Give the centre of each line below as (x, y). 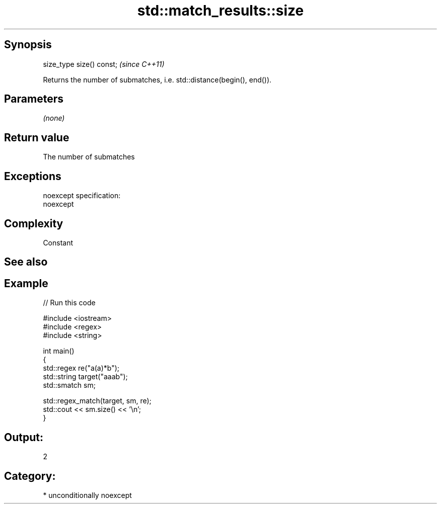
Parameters (34, 99)
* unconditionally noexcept (87, 495)
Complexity (34, 223)
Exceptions (33, 176)
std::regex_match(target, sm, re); (97, 401)
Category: (30, 476)
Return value (37, 137)
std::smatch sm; (69, 385)
